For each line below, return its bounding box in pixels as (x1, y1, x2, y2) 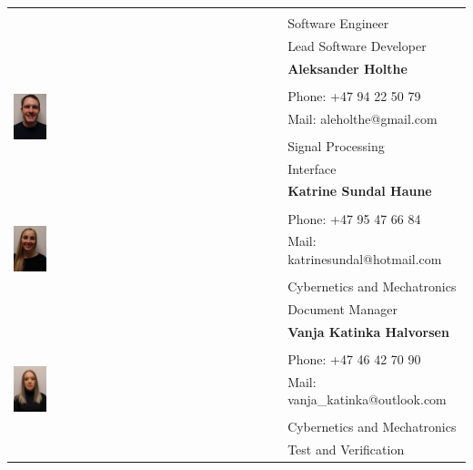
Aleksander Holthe (287, 58, 408, 77)
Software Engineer (287, 14, 389, 32)
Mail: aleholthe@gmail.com (287, 108, 438, 128)
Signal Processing (287, 136, 385, 155)
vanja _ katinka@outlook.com (287, 390, 447, 409)
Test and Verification (287, 440, 405, 459)
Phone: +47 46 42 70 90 (287, 349, 421, 368)
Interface (287, 158, 337, 178)
